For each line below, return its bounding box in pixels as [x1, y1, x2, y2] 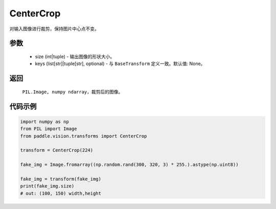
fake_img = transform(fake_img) [20, 176, 102, 182]
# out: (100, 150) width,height [20, 190, 102, 196]
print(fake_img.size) [20, 183, 75, 189]
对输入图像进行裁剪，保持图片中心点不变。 [9, 26, 99, 32]
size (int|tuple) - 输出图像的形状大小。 [35, 53, 115, 59]
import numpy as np [20, 118, 69, 124]
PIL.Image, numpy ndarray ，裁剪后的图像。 [22, 89, 123, 95]
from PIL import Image [20, 126, 77, 132]
